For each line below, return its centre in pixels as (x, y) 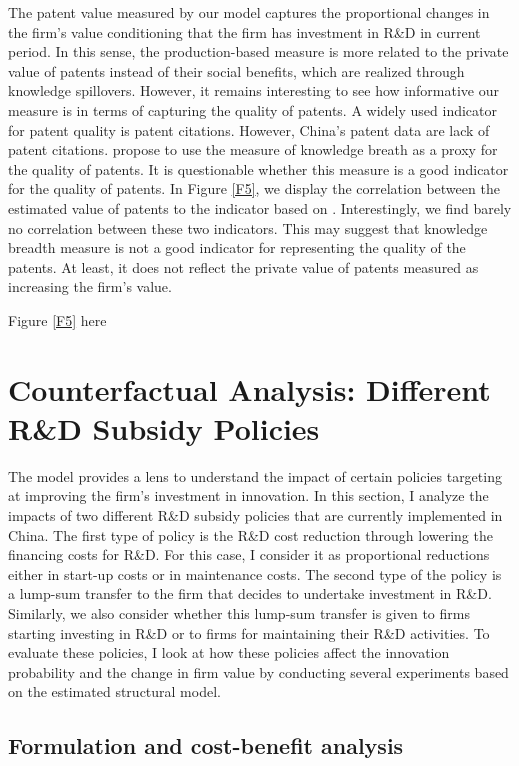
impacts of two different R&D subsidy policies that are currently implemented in (255, 515)
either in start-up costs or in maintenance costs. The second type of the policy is (255, 573)
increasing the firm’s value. (90, 286)
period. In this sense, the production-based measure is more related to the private (258, 51)
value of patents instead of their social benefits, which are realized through (236, 70)
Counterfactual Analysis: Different (249, 388)
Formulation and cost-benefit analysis (206, 745)
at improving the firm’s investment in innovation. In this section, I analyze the (248, 495)
